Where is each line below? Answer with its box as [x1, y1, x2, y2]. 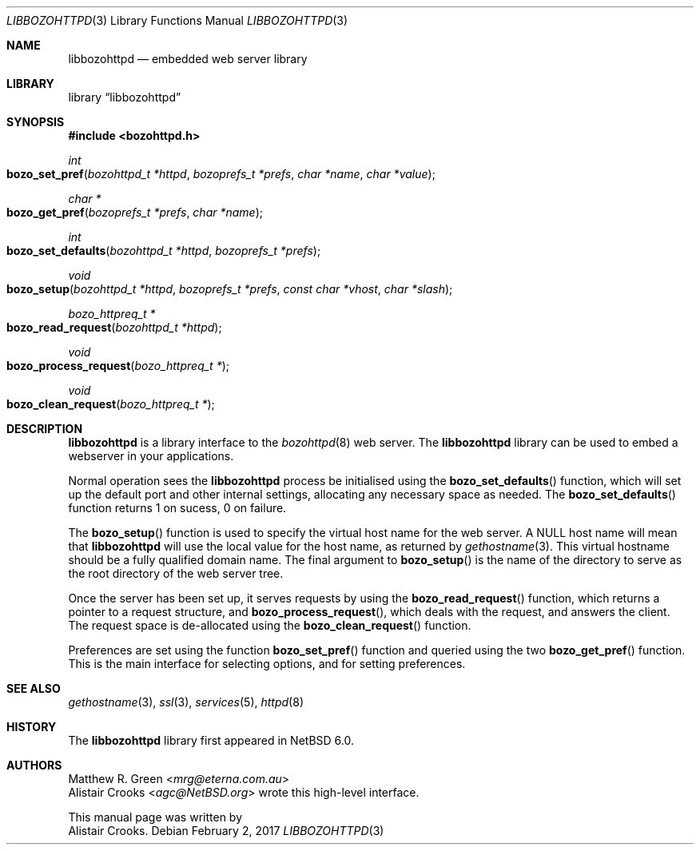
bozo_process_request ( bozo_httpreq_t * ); [6, 359, 229, 372]
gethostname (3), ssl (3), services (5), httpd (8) [68, 695, 304, 709]
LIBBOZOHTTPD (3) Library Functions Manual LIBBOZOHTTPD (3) [6, 14, 348, 27]
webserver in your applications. [68, 449, 234, 463]
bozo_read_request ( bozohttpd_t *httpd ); [6, 320, 222, 334]
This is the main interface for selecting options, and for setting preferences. [68, 657, 466, 670]
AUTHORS [6, 758, 62, 772]
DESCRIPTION [6, 422, 83, 435]
